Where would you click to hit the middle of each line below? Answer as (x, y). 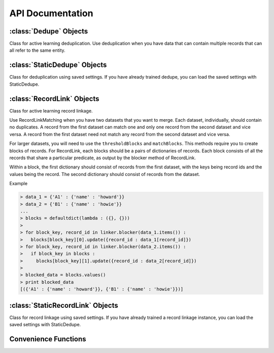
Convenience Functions (48, 339)
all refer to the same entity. (37, 50)
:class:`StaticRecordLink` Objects (64, 305)
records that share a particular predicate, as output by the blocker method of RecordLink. (103, 158)
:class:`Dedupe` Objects (49, 31)
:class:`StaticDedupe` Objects (58, 65)
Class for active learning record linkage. (51, 111)
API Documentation (51, 13)
